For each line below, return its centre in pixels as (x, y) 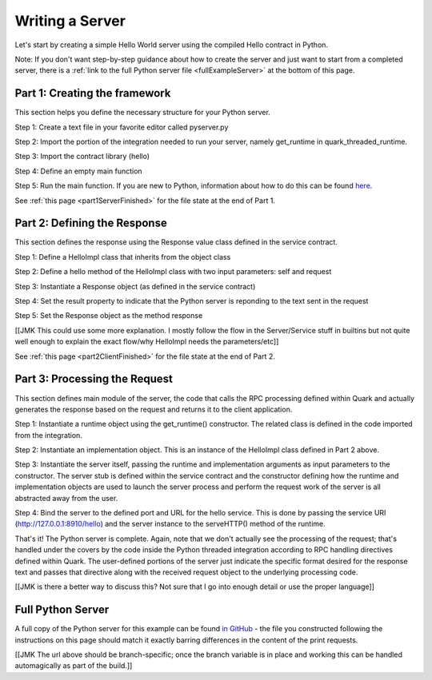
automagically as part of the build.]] (74, 666)
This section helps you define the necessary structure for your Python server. (143, 113)
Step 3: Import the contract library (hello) (82, 157)
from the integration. (49, 435)
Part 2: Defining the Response (91, 223)
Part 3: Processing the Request (94, 379)
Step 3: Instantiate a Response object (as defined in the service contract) (135, 286)
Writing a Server (70, 21)
